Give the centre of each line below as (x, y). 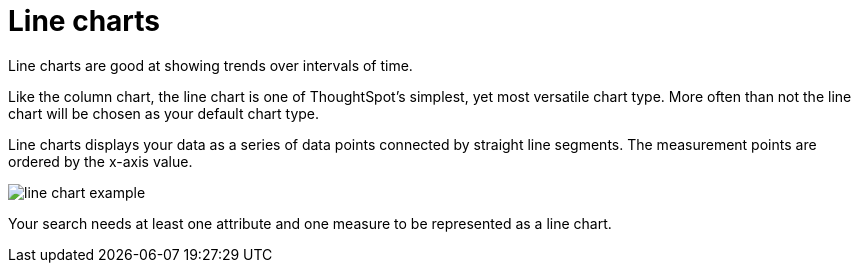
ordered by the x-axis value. (100, 161)
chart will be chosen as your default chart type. (164, 113)
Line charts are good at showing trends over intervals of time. (210, 65)
